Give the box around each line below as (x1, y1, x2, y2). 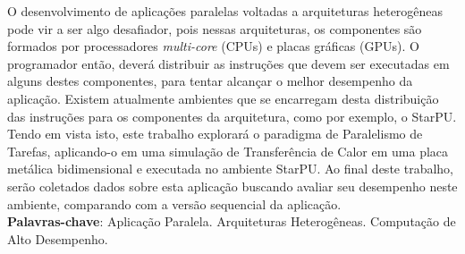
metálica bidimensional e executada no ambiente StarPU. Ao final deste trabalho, (7, 159, 453, 178)
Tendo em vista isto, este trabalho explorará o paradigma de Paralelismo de (7, 124, 423, 143)
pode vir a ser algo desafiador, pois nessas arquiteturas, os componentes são (7, 19, 422, 38)
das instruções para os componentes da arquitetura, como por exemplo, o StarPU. (7, 106, 457, 125)
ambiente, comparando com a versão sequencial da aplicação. (7, 194, 342, 213)
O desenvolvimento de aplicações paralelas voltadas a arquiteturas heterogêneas (7, 2, 444, 20)
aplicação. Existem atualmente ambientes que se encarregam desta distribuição (7, 89, 439, 107)
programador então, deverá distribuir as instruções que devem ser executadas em (7, 54, 450, 72)
